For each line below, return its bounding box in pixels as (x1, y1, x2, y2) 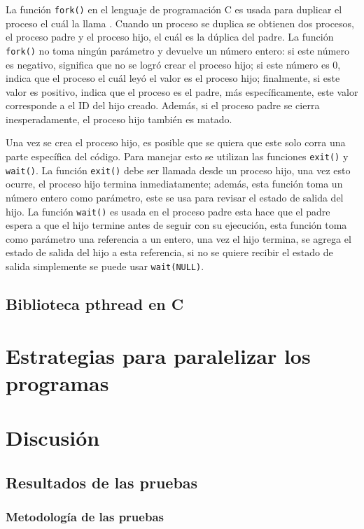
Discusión (6, 423, 100, 452)
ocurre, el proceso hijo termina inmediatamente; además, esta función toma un (6, 176, 343, 191)
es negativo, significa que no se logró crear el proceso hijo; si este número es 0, (6, 57, 341, 71)
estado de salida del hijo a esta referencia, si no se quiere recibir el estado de (6, 245, 333, 260)
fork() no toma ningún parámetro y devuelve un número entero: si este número (6, 43, 349, 57)
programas (6, 368, 109, 397)
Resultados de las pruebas (6, 471, 198, 493)
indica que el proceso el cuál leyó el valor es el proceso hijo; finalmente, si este (6, 71, 340, 85)
